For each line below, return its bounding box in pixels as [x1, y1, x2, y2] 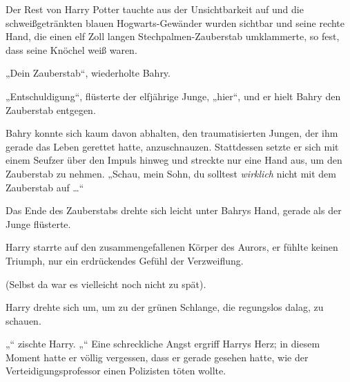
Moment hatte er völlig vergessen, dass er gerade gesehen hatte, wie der [6, 350, 309, 364]
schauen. [6, 313, 41, 327]
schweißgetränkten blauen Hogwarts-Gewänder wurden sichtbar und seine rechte [6, 15, 345, 30]
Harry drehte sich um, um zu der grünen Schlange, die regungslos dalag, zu [6, 300, 324, 314]
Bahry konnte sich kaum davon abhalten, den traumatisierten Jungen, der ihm [6, 126, 338, 140]
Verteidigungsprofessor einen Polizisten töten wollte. [6, 363, 226, 378]
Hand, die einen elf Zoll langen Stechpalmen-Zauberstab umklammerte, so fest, [6, 29, 340, 44]
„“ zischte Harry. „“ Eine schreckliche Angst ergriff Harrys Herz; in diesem [6, 336, 320, 351]
